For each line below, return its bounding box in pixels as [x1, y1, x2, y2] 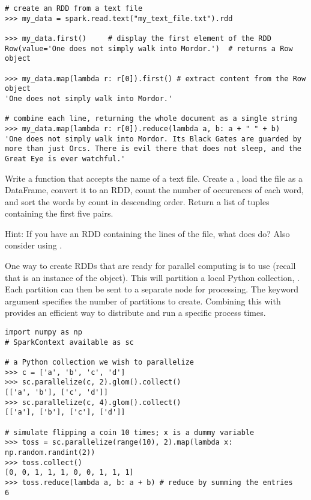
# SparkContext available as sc [5, 338, 134, 347]
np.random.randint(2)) [5, 448, 95, 457]
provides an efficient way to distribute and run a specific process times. [5, 306, 266, 319]
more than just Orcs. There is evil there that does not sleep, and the [5, 144, 301, 153]
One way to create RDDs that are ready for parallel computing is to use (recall [5, 259, 296, 272]
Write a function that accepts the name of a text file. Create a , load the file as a [5, 171, 303, 184]
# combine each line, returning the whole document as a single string [5, 114, 297, 123]
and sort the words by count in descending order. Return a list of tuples [5, 195, 270, 208]
